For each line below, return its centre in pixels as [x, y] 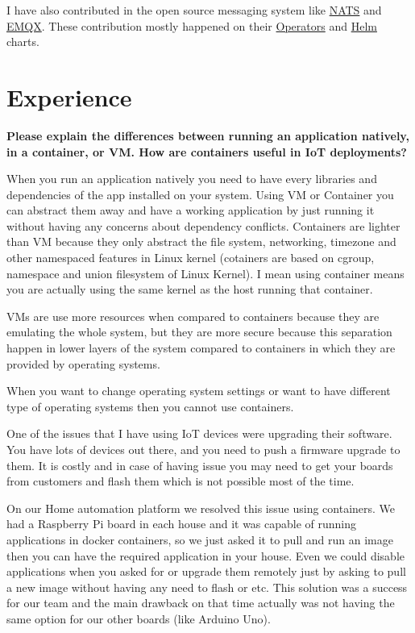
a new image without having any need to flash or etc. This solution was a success [207, 587]
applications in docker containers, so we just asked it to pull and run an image [200, 539]
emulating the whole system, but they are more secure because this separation [199, 332]
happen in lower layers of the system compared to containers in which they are [201, 348]
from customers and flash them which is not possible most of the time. [181, 481]
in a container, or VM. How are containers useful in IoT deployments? [207, 151]
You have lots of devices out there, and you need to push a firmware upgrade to [203, 449]
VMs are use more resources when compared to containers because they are [193, 316]
